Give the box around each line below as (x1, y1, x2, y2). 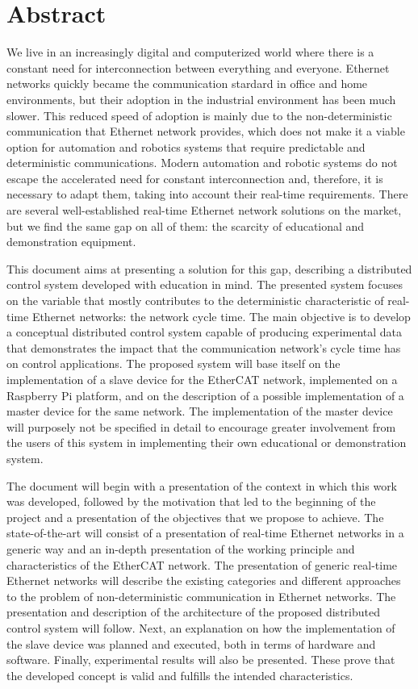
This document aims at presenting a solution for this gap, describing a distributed (6, 260, 412, 277)
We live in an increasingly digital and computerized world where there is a (6, 44, 374, 61)
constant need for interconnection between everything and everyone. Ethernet (6, 59, 390, 76)
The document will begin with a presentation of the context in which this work (6, 477, 398, 494)
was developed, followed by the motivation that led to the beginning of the (6, 493, 376, 510)
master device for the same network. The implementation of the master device (6, 403, 393, 420)
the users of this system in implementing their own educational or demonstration (6, 434, 407, 451)
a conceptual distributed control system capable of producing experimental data (6, 324, 403, 340)
